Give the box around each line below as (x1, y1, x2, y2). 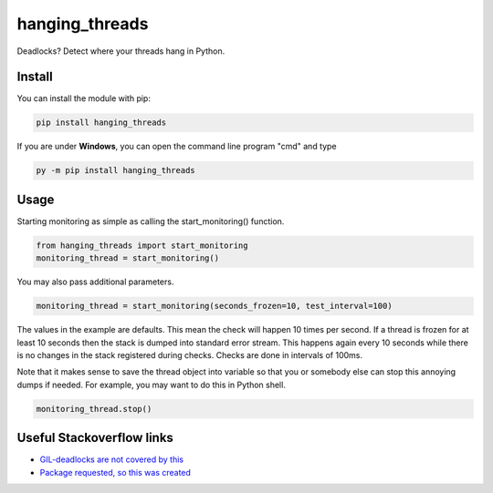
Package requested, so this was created (39, 467, 192, 478)
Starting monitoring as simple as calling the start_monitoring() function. (16, 215, 285, 227)
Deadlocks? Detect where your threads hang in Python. (16, 46, 226, 56)
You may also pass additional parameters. (16, 276, 174, 287)
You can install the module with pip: (16, 93, 151, 104)
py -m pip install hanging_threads (36, 165, 195, 176)
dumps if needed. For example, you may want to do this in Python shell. (16, 379, 287, 390)
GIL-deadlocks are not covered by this (39, 454, 184, 465)
